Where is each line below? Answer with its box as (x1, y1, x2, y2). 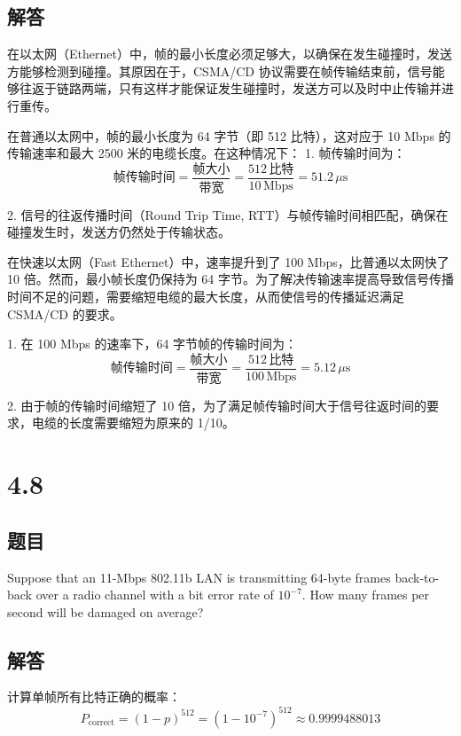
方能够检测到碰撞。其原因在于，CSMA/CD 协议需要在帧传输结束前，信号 (7, 61, 433, 80)
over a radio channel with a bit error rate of (35, 585, 274, 604)
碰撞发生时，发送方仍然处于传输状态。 (7, 223, 230, 241)
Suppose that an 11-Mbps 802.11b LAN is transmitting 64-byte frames (7, 568, 391, 586)
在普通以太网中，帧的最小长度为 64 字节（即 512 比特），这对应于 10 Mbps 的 (7, 126, 451, 145)
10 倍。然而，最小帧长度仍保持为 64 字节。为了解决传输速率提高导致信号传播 (7, 270, 454, 288)
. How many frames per (301, 585, 430, 604)
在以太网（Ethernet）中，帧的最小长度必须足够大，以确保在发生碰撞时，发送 (7, 44, 452, 63)
